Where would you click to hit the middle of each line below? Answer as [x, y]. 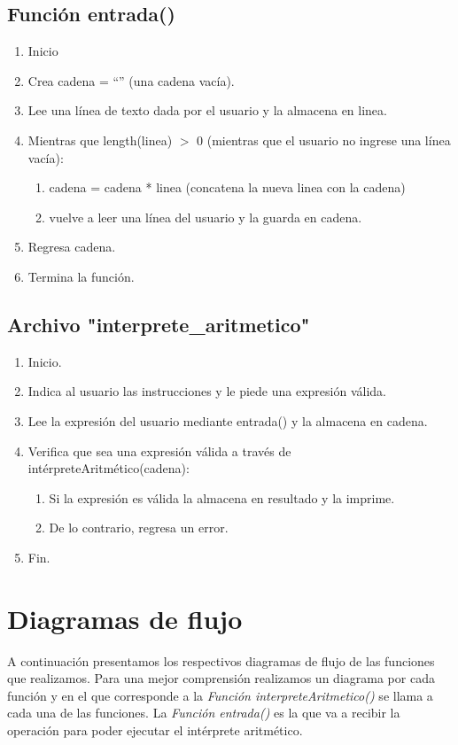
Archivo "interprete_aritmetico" [159, 324]
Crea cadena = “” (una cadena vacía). [131, 80]
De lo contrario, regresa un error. [139, 528]
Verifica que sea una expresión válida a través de [159, 450]
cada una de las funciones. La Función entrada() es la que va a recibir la [204, 713]
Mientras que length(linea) [100, 140]
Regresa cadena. [72, 247]
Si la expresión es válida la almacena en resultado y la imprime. [222, 497]
